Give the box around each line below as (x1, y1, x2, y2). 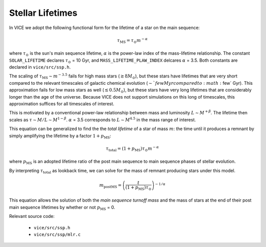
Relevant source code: (9, 213, 55, 219)
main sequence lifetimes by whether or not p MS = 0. (9, 204, 115, 212)
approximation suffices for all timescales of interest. (9, 101, 114, 107)
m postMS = (99, 182, 122, 189)
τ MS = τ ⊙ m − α (117, 37, 148, 44)
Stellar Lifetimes (9, 7, 77, 18)
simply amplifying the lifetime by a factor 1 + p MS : (9, 133, 111, 140)
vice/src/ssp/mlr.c (33, 232, 81, 237)
